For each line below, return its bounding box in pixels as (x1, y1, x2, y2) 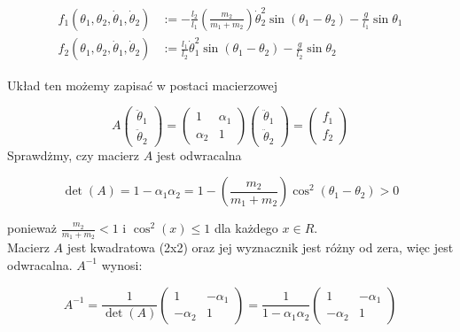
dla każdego (214, 219, 278, 237)
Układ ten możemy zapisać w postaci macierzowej (7, 75, 278, 94)
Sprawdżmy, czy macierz (7, 145, 140, 164)
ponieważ (7, 219, 57, 237)
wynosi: (101, 255, 143, 274)
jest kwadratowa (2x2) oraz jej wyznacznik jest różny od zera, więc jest (66, 238, 454, 257)
